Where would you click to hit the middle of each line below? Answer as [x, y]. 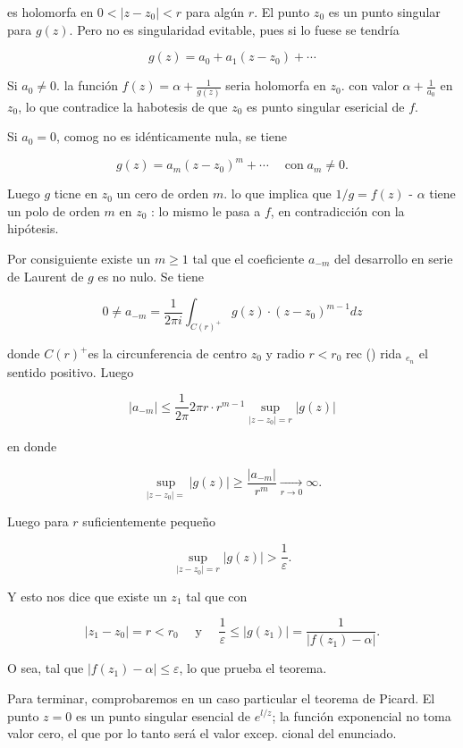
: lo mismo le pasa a [206, 210]
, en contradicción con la [337, 210]
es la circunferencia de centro [167, 353]
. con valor [370, 85]
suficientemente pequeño [149, 521]
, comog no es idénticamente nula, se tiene [172, 136]
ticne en [76, 193]
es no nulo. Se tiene [151, 276]
